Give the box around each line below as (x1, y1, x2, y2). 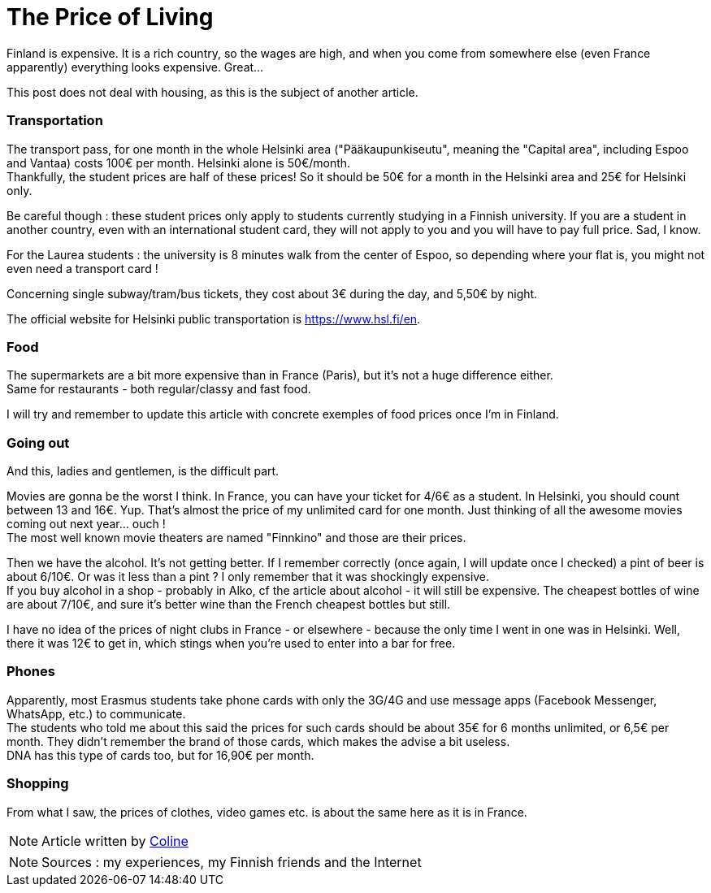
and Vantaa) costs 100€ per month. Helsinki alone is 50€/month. (7, 155, 351, 170)
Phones (7, 663, 55, 680)
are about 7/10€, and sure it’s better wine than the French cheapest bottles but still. (7, 597, 451, 611)
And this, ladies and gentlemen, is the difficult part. (7, 464, 280, 478)
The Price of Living (7, 3, 214, 31)
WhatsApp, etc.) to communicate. (7, 706, 186, 721)
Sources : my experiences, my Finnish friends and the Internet (41, 853, 422, 870)
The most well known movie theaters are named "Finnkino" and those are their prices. (7, 531, 466, 544)
